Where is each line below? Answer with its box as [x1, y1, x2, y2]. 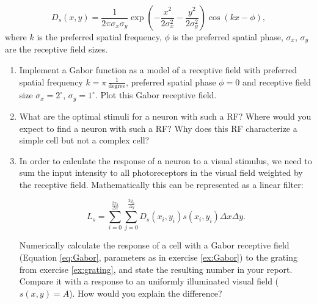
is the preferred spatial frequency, [37, 31, 162, 43]
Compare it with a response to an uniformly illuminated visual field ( [19, 275, 279, 288]
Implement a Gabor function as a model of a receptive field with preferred [19, 63, 297, 76]
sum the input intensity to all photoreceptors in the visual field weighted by [19, 166, 303, 179]
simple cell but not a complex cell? [19, 134, 150, 147]
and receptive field [242, 75, 312, 88]
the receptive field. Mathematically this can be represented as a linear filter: [19, 178, 304, 190]
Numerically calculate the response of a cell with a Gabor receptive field [19, 239, 290, 252]
